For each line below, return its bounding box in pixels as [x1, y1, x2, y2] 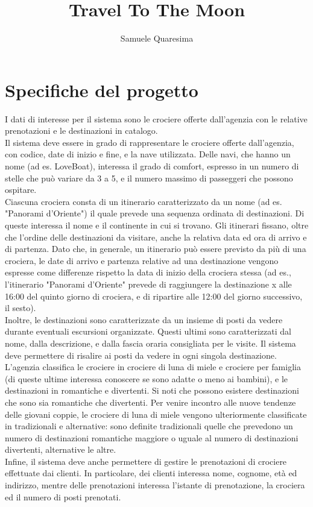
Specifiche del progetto [5, 77, 198, 102]
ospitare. [5, 183, 37, 196]
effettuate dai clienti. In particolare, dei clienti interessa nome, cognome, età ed [5, 467, 297, 479]
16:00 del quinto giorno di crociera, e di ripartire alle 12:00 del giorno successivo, [5, 289, 303, 302]
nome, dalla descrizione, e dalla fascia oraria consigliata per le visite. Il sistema [5, 336, 296, 349]
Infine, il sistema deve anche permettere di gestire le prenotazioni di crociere [5, 455, 287, 467]
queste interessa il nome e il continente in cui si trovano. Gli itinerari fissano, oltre [5, 219, 309, 231]
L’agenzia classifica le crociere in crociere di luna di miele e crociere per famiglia [5, 361, 301, 373]
